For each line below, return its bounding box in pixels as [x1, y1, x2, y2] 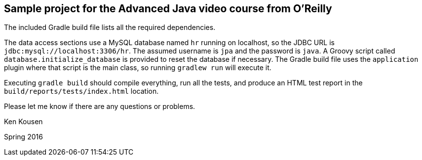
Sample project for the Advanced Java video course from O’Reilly [4, 2, 332, 15]
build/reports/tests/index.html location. [4, 87, 159, 96]
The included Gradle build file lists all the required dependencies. [4, 23, 216, 32]
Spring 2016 [4, 133, 43, 141]
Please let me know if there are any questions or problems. [4, 102, 195, 111]
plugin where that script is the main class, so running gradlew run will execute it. [4, 63, 271, 72]
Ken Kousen [4, 117, 43, 126]
